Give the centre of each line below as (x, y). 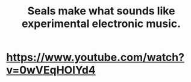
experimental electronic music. (101, 24)
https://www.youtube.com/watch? (95, 57)
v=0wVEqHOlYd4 (51, 70)
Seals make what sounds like (101, 11)
